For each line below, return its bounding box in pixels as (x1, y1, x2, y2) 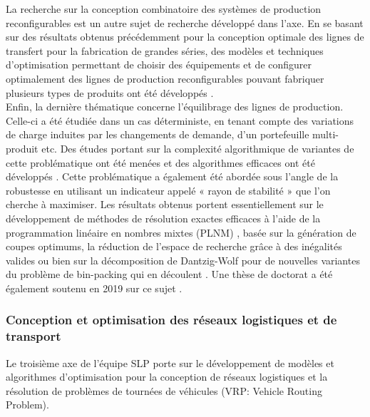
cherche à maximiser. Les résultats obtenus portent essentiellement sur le (6, 197, 324, 212)
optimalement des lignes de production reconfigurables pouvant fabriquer (6, 71, 324, 86)
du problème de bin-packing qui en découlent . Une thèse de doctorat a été (6, 267, 333, 282)
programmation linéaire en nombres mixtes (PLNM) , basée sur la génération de (6, 225, 356, 240)
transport (6, 327, 61, 345)
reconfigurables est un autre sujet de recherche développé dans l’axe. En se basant (6, 15, 364, 30)
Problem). (6, 397, 49, 412)
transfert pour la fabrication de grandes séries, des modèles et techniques (6, 43, 324, 58)
